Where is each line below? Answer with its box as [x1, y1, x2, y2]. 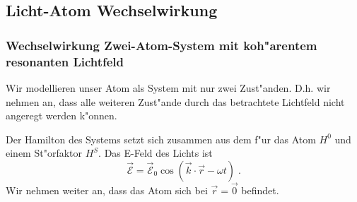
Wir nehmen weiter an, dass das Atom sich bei [6, 183, 208, 198]
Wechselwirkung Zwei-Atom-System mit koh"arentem [6, 36, 317, 54]
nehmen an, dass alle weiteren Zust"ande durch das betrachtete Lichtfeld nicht [6, 94, 345, 109]
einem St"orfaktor [6, 145, 82, 160]
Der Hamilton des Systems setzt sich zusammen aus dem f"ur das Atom [6, 131, 316, 146]
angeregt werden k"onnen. [6, 108, 117, 123]
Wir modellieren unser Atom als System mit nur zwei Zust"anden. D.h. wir [6, 80, 331, 95]
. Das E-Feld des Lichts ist [98, 145, 213, 160]
